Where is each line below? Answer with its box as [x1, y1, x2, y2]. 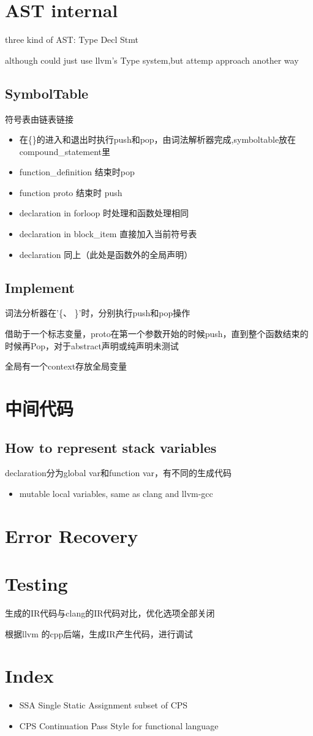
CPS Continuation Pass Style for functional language [19, 719, 219, 732]
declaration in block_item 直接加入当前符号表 [19, 227, 197, 240]
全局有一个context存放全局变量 [5, 360, 127, 373]
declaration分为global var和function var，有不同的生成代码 [5, 466, 232, 479]
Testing [5, 571, 68, 596]
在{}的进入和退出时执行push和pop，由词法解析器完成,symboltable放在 [19, 133, 296, 146]
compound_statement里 [19, 145, 111, 157]
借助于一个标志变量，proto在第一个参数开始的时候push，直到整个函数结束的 [5, 327, 309, 340]
